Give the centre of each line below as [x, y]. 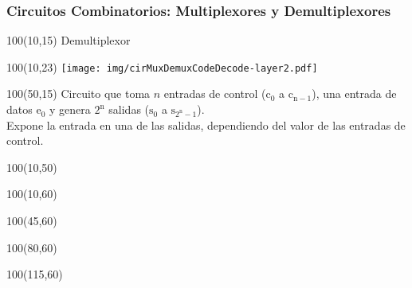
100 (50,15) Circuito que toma [78, 93]
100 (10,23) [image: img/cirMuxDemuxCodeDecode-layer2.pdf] [162, 66]
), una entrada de [354, 93]
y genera [70, 109]
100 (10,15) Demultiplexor [69, 40]
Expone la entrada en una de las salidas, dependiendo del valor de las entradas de [206, 125]
